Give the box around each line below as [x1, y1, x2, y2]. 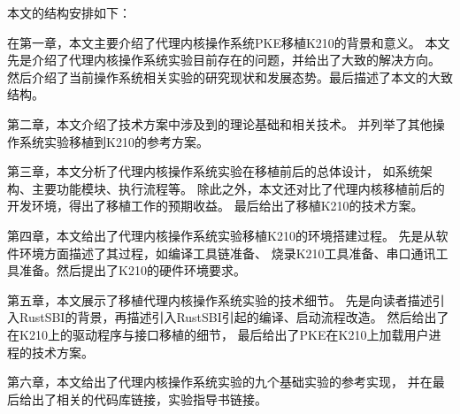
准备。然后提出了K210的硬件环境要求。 [19, 261, 246, 280]
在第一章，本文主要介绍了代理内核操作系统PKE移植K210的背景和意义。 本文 [7, 33, 450, 51]
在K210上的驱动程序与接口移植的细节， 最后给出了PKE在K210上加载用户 [7, 325, 429, 343]
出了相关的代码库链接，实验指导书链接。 [31, 389, 267, 408]
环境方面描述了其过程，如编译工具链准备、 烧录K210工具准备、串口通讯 [19, 243, 436, 262]
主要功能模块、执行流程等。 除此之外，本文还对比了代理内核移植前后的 [31, 179, 445, 197]
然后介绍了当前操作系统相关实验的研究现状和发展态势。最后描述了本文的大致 [7, 67, 453, 86]
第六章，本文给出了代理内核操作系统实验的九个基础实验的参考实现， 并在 [7, 372, 433, 391]
